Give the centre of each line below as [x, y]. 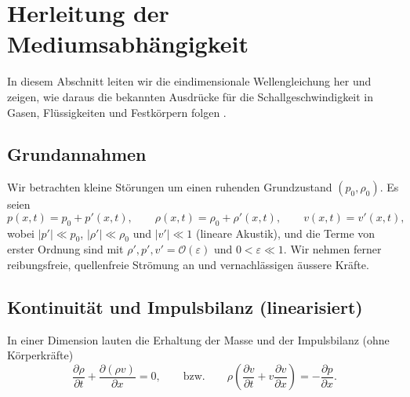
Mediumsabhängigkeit [128, 44]
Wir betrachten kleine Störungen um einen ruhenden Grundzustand [170, 187]
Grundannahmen [77, 154]
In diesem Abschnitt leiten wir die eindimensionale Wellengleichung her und [189, 81]
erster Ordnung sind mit [65, 249]
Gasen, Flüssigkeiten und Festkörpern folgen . [117, 112]
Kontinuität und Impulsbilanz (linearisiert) [185, 307]
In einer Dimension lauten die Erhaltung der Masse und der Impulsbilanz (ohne [198, 339]
